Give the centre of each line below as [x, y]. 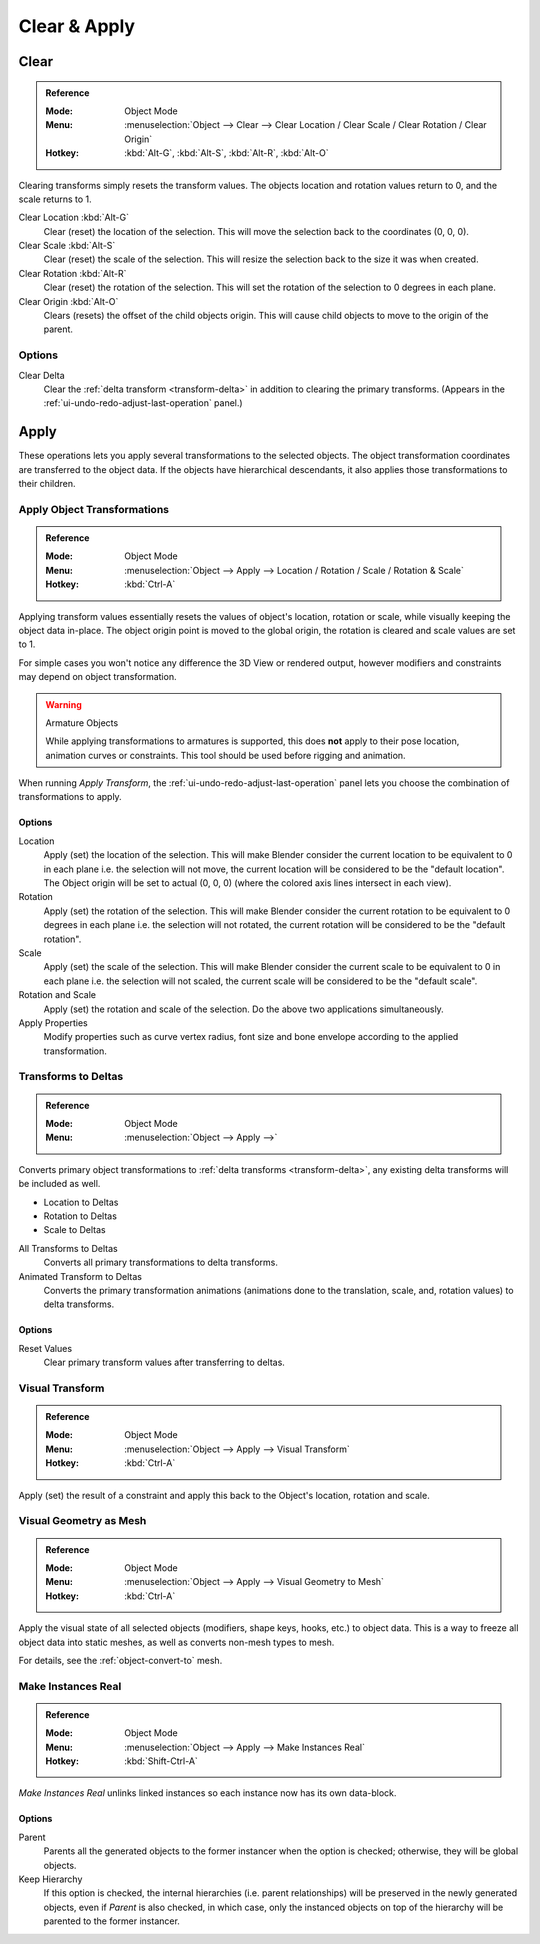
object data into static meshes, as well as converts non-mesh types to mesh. [176, 1642]
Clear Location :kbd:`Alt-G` [74, 217]
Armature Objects [82, 722]
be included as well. [59, 1184]
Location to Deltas [81, 1202]
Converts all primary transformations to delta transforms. [161, 1262]
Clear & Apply [76, 26]
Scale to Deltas [75, 1230]
